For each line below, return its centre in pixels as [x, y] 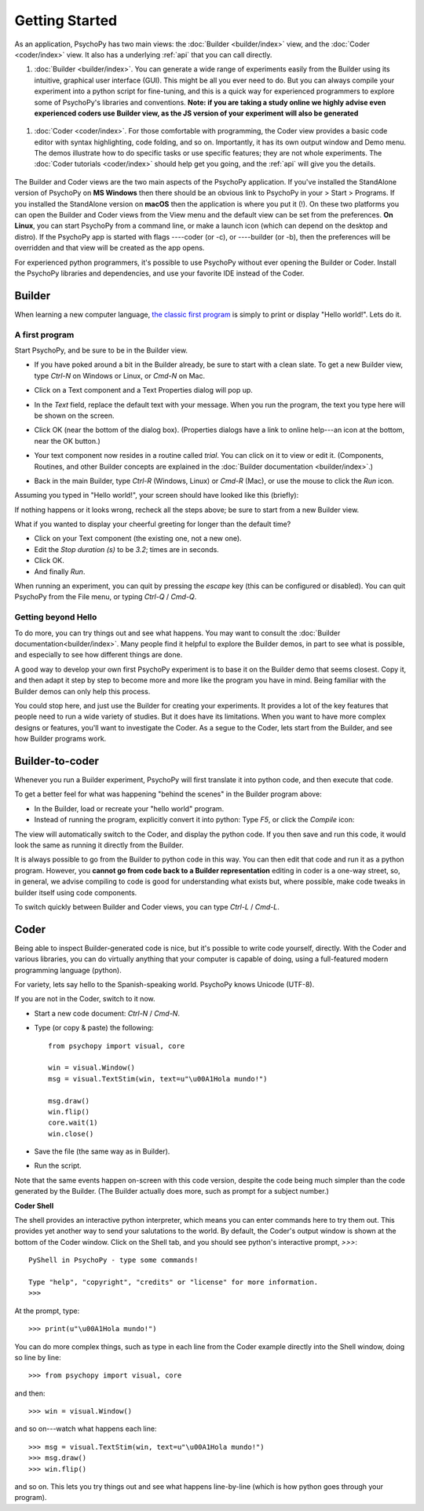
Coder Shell [34, 1206]
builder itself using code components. [76, 892]
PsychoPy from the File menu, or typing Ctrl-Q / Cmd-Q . [106, 597]
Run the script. [58, 1165]
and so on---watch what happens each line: [86, 1429]
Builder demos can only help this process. [82, 691]
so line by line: [38, 1357]
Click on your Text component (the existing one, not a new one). [138, 539]
